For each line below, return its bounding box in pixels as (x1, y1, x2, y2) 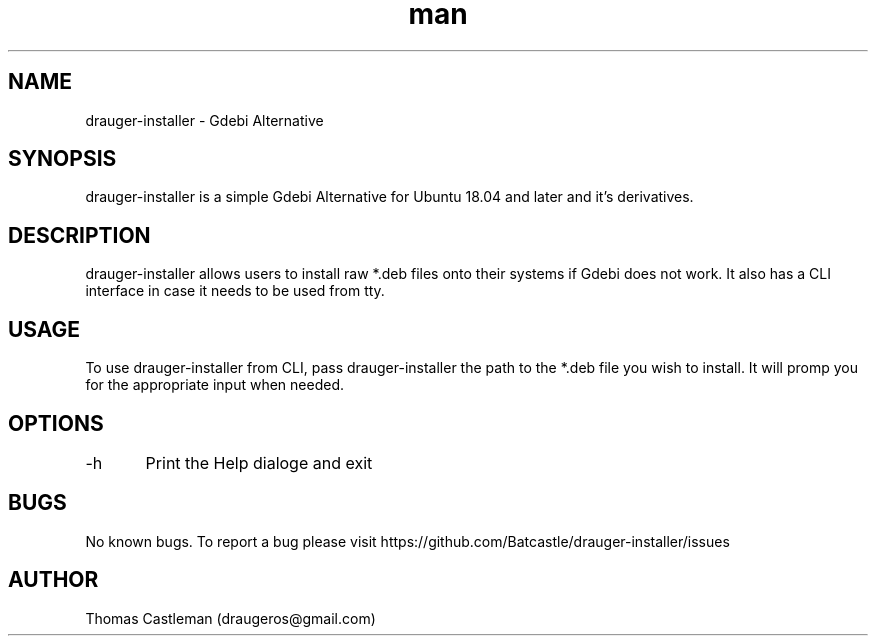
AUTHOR (8, 567, 99, 593)
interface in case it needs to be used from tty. (85, 282, 385, 300)
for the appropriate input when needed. (85, 376, 345, 394)
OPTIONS (8, 410, 104, 436)
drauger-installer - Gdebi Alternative (85, 111, 324, 129)
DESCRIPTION (8, 222, 151, 248)
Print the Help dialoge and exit (145, 452, 373, 473)
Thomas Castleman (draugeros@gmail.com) (85, 609, 376, 627)
